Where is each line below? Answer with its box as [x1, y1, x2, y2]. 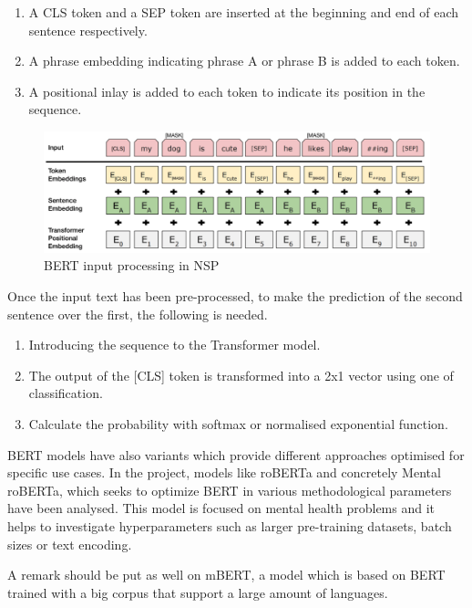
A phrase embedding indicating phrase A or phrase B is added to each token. [28, 51, 460, 70]
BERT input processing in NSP [44, 256, 220, 275]
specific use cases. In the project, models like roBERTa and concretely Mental [7, 463, 441, 482]
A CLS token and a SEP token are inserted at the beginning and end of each [28, 3, 459, 21]
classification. [28, 383, 103, 403]
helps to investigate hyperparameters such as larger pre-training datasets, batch [7, 517, 452, 535]
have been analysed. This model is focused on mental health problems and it [7, 498, 436, 518]
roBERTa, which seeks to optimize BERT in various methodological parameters [7, 480, 452, 499]
